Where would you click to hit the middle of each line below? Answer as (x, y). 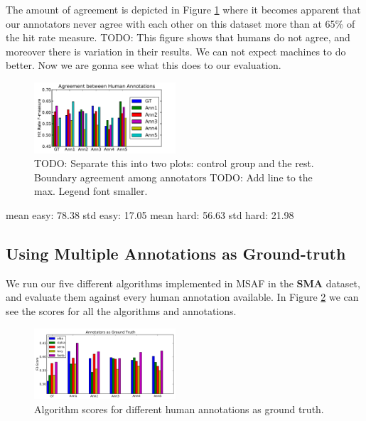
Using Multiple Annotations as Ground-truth (176, 253)
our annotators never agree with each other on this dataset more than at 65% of (181, 23)
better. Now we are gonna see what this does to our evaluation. (144, 65)
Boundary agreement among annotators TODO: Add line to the (173, 177)
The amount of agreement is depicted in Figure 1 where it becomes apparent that (183, 9)
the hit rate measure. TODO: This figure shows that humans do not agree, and (178, 37)
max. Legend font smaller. (91, 191)
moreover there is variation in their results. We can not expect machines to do (176, 51)
